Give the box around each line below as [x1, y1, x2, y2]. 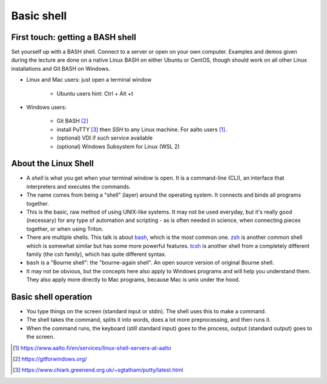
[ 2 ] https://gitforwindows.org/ [13, 356, 87, 363]
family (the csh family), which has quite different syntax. [26, 251, 167, 258]
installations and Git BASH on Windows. [11, 65, 110, 72]
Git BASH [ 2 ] [56, 117, 89, 125]
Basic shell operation [11, 291, 92, 302]
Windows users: [26, 103, 67, 111]
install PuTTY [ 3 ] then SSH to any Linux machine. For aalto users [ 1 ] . [56, 126, 227, 133]
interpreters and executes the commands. [26, 183, 131, 190]
